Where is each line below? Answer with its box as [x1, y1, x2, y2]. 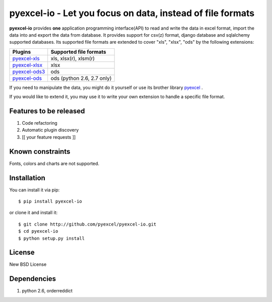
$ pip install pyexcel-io [18, 198, 83, 204]
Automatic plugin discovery [22, 127, 79, 133]
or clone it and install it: [9, 210, 58, 216]
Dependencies [9, 274, 56, 283]
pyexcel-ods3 [12, 68, 45, 75]
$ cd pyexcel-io [18, 229, 58, 234]
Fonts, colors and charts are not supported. [9, 160, 100, 166]
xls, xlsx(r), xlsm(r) [50, 55, 95, 62]
